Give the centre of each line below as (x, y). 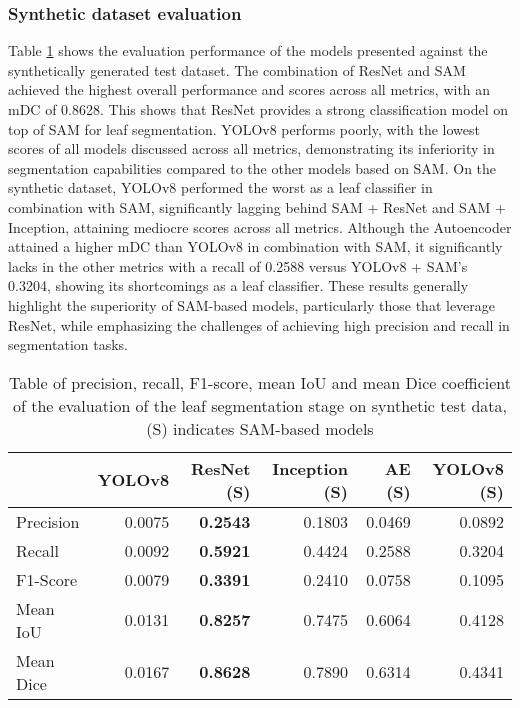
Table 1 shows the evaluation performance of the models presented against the (248, 50)
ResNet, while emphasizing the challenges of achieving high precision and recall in (259, 324)
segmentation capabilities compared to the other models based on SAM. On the (252, 167)
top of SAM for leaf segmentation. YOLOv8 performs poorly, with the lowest (244, 128)
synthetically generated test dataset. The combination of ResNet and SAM (237, 69)
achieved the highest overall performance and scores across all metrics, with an (249, 89)
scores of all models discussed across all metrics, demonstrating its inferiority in (251, 148)
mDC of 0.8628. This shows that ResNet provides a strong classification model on (258, 109)
